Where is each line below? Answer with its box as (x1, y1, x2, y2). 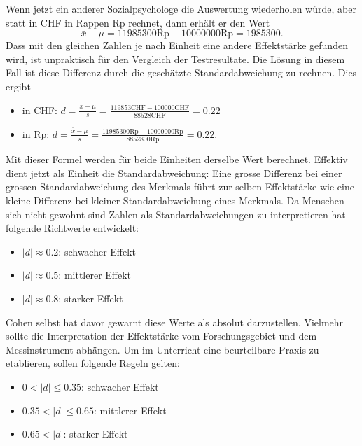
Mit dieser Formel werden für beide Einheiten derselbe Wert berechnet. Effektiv (6, 152, 348, 167)
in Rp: (22, 126, 50, 141)
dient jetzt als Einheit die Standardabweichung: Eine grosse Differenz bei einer (6, 165, 342, 180)
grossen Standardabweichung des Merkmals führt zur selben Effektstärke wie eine (6, 179, 354, 194)
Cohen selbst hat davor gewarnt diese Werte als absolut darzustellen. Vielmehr (6, 314, 344, 329)
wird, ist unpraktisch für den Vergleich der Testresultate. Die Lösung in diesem (6, 51, 345, 66)
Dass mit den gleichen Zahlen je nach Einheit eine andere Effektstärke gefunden (6, 38, 348, 53)
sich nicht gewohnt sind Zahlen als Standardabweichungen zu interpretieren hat (6, 207, 346, 221)
